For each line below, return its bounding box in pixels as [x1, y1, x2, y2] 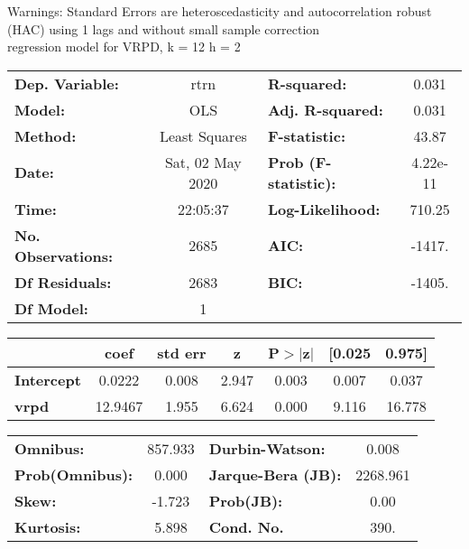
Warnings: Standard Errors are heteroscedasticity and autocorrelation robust [7, 2, 432, 20]
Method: [14, 125, 77, 146]
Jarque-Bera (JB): [208, 463, 342, 485]
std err [157, 341, 207, 363]
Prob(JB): [208, 489, 283, 511]
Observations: [14, 245, 114, 266]
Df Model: [14, 297, 88, 319]
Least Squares [159, 125, 247, 146]
